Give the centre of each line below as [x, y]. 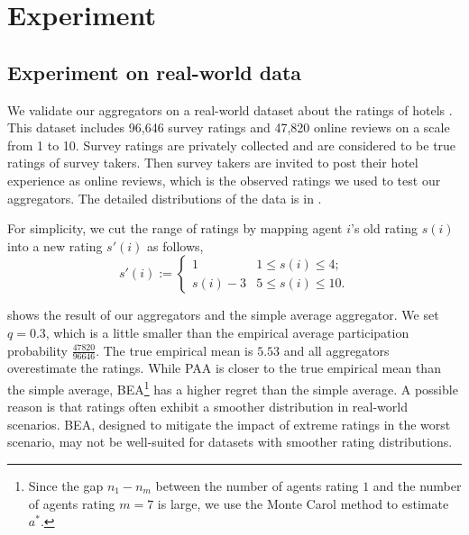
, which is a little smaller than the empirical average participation [227, 332]
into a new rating [55, 245]
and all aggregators [336, 350]
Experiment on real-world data [155, 72]
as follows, [175, 245]
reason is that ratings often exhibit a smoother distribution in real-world [207, 407]
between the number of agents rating [257, 485]
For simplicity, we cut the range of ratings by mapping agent [175, 228]
